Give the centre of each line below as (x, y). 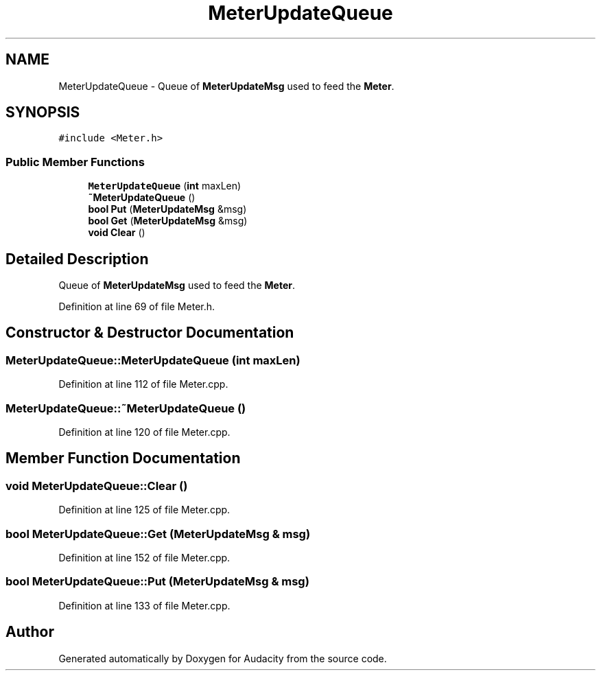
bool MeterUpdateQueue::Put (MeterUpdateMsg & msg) (157, 582)
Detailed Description (77, 259)
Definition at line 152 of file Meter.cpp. (144, 557)
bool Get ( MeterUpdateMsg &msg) (168, 221)
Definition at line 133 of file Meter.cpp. (144, 605)
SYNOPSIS (43, 113)
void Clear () (117, 233)
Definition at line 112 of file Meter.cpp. (143, 384)
